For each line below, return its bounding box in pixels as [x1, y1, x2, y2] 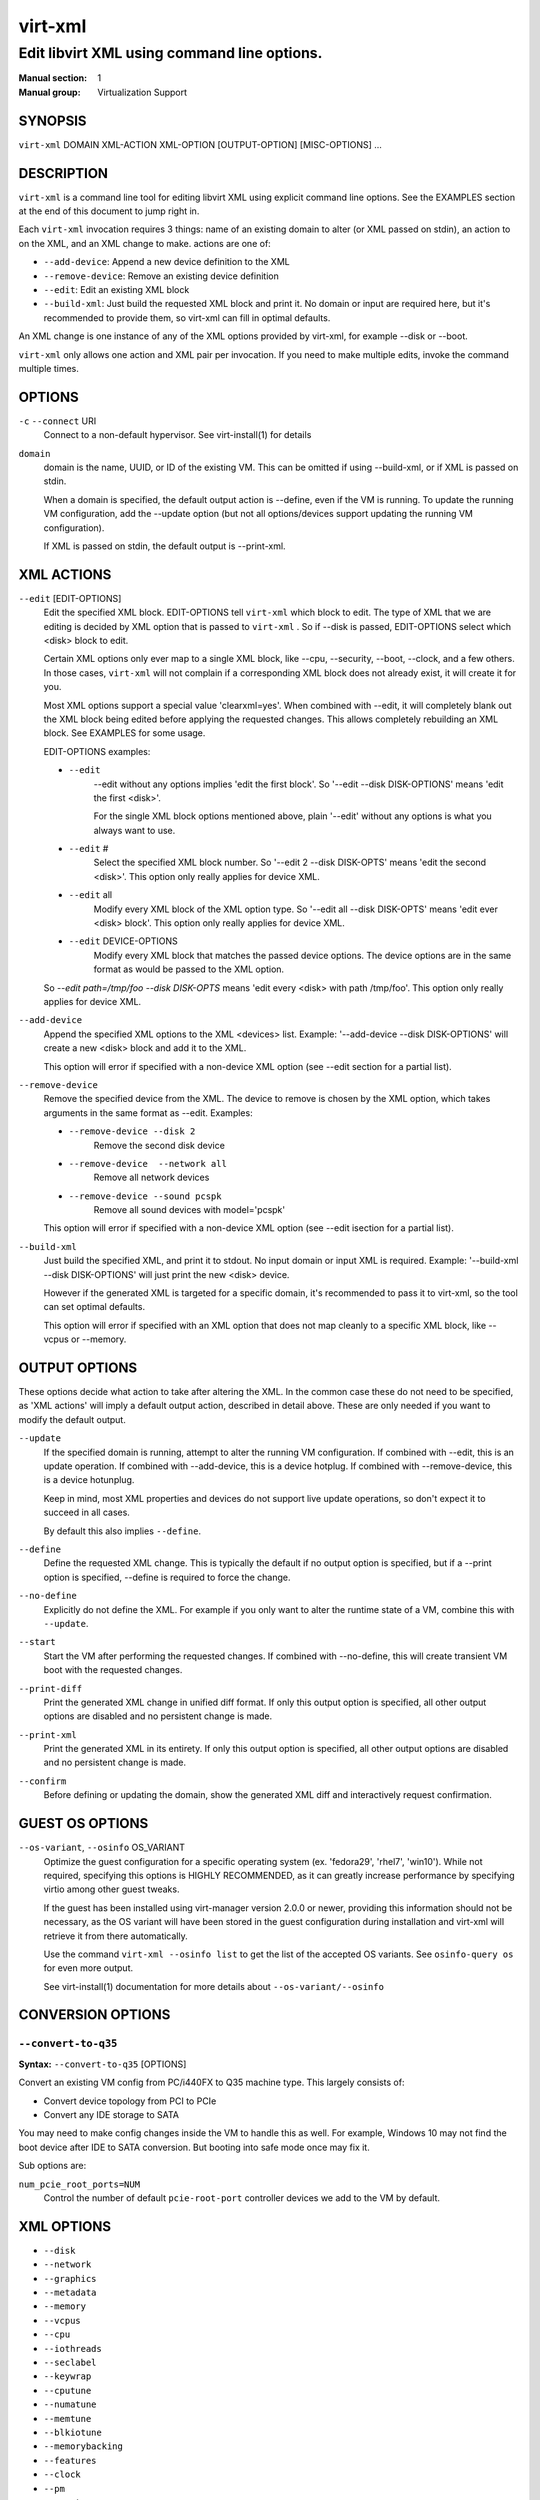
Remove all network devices [93, 1171, 210, 1184]
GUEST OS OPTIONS [18, 1815, 149, 1832]
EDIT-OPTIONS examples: [43, 745, 151, 757]
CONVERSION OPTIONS [18, 2006, 171, 2024]
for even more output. [43, 1962, 134, 1974]
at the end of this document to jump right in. [18, 205, 200, 217]
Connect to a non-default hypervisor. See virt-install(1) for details [43, 429, 312, 441]
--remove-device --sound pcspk [68, 1190, 222, 1202]
